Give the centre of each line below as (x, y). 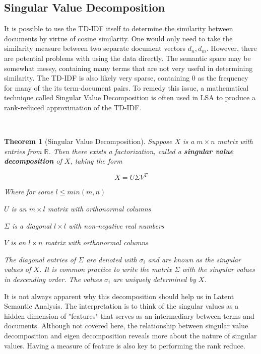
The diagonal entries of (40, 259)
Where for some (29, 192)
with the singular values (218, 269)
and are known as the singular (194, 259)
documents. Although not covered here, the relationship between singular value (126, 326)
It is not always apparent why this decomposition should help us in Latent (119, 296)
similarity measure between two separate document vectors (95, 48)
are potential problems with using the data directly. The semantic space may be (127, 58)
